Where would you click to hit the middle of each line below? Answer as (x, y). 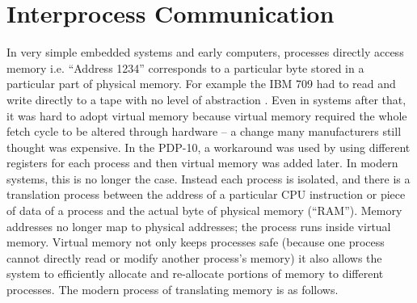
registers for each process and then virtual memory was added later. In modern (202, 163)
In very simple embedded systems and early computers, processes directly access (205, 52)
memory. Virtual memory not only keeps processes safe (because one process (196, 242)
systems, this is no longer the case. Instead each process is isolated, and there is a (208, 178)
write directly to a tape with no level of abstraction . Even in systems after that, (206, 99)
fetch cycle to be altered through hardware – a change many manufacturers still (204, 131)
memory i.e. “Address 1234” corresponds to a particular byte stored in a (185, 67)
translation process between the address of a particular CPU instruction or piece (206, 194)
